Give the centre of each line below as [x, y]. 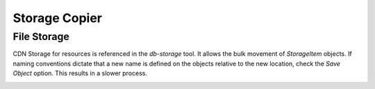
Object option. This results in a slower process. [80, 73]
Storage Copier [57, 18]
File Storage [41, 37]
